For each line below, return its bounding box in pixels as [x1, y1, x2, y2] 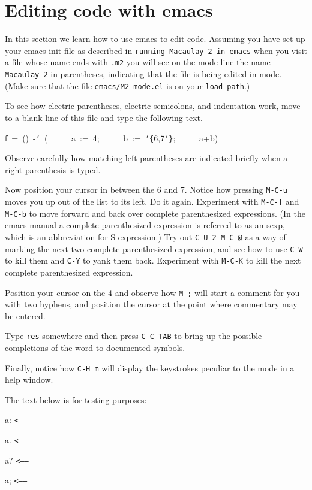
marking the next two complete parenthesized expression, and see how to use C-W [5, 242, 303, 255]
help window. [5, 373, 53, 386]
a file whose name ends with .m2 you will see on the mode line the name [5, 56, 271, 68]
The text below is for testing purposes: [5, 393, 147, 406]
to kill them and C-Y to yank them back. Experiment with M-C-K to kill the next [5, 254, 301, 267]
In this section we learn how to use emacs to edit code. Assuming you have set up [5, 32, 305, 45]
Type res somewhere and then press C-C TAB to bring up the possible [5, 329, 262, 342]
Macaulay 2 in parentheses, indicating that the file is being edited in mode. [5, 68, 282, 80]
